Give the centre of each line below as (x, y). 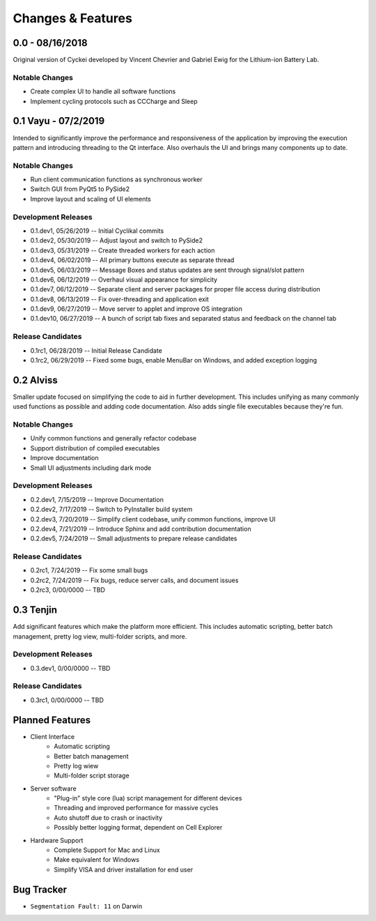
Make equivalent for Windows (96, 860)
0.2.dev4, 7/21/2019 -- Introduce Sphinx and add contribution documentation (141, 528)
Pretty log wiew (76, 766)
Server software (53, 789)
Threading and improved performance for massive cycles (136, 808)
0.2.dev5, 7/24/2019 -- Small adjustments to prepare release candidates (134, 539)
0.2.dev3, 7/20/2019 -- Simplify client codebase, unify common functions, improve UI (153, 519)
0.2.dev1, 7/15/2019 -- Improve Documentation (97, 499)
